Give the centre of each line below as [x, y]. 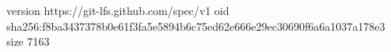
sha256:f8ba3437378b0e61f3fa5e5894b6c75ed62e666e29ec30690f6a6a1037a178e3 [196, 26]
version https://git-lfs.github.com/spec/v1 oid [118, 10]
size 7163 [28, 41]
